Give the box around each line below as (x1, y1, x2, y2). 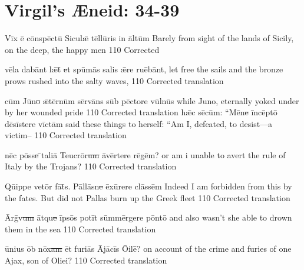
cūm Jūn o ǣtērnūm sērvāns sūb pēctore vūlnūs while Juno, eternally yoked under (5, 94, 299, 106)
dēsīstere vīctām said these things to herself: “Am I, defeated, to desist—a (5, 117, 273, 129)
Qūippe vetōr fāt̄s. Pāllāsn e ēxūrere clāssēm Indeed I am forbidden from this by (5, 180, 292, 192)
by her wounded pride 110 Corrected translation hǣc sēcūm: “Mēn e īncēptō (5, 106, 277, 118)
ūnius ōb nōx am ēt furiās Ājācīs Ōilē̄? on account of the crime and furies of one (5, 242, 292, 255)
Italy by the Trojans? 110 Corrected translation (5, 160, 177, 172)
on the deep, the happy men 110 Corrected (5, 43, 160, 55)
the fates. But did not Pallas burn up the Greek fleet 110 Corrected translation (5, 191, 290, 204)
